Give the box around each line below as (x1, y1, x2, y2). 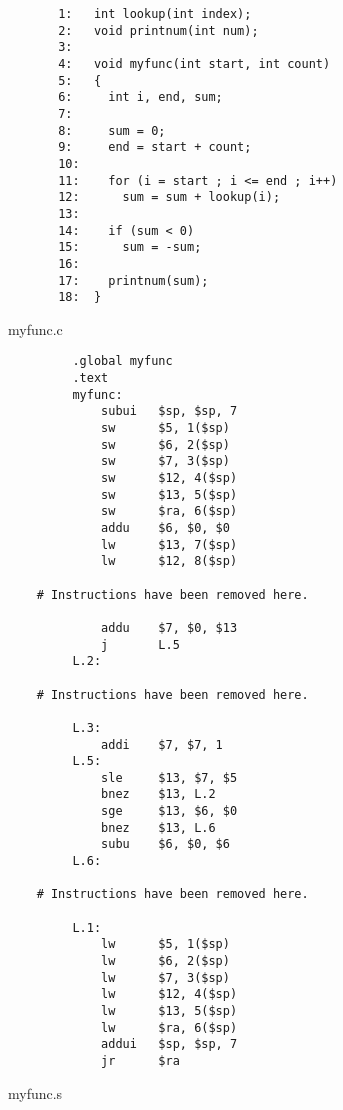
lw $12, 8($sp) (101, 554, 238, 569)
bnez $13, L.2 (101, 787, 216, 802)
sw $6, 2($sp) (101, 437, 230, 452)
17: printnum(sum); (58, 273, 209, 288)
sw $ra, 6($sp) (101, 504, 238, 519)
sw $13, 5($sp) (101, 487, 238, 502)
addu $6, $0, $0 (101, 520, 230, 535)
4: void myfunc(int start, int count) (58, 56, 331, 71)
